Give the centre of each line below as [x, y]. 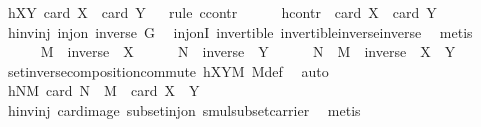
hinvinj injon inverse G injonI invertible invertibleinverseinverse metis [240, 31]
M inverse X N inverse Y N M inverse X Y [248, 51]
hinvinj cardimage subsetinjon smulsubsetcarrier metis [184, 109]
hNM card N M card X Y [103, 90]
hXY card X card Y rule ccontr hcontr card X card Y [222, 12]
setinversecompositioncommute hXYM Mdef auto [168, 70]
